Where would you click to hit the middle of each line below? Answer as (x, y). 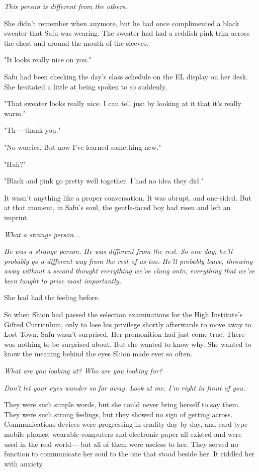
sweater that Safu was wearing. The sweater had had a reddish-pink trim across (127, 33)
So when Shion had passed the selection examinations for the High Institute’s (123, 314)
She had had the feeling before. (52, 297)
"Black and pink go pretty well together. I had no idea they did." (104, 181)
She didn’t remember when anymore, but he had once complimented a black (122, 23)
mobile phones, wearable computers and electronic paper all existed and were (123, 434)
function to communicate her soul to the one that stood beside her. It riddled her (129, 454)
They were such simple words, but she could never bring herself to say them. (122, 404)
